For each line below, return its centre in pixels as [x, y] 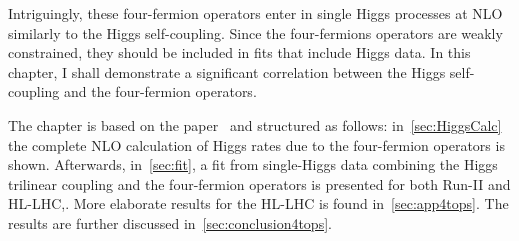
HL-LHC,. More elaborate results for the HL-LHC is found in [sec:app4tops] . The [258, 203]
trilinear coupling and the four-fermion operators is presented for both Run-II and [259, 183]
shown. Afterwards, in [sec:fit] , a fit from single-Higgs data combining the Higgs [253, 164]
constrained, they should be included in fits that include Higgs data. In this [239, 52]
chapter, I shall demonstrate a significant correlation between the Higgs [227, 71]
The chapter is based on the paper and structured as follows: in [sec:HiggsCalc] [255, 124]
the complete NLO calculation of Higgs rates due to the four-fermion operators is [256, 144]
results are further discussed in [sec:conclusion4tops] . [170, 222]
